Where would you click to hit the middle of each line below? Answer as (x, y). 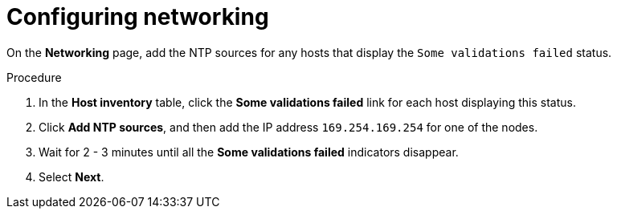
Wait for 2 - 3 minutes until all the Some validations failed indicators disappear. (249, 152)
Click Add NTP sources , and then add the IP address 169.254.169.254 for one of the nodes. (288, 127)
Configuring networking (138, 17)
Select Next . (72, 176)
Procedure (34, 77)
